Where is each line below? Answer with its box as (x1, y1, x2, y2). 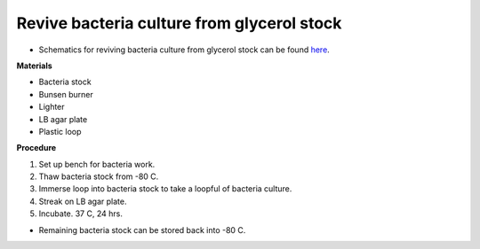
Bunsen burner (38, 89, 93, 99)
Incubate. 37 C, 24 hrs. (38, 208, 124, 219)
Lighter (38, 102, 66, 113)
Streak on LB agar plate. (38, 196, 127, 206)
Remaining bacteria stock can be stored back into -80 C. (38, 224, 246, 235)
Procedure (16, 143, 57, 153)
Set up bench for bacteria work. (38, 159, 156, 169)
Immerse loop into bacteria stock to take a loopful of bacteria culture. (38, 183, 292, 194)
